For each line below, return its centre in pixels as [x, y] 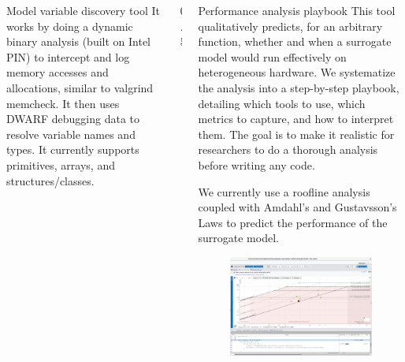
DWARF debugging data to [73, 119]
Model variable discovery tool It [84, 10]
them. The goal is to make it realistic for [296, 134]
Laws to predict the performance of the [293, 222]
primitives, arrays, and [61, 164]
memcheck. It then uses [63, 103]
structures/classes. [50, 180]
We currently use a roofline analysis [284, 191]
